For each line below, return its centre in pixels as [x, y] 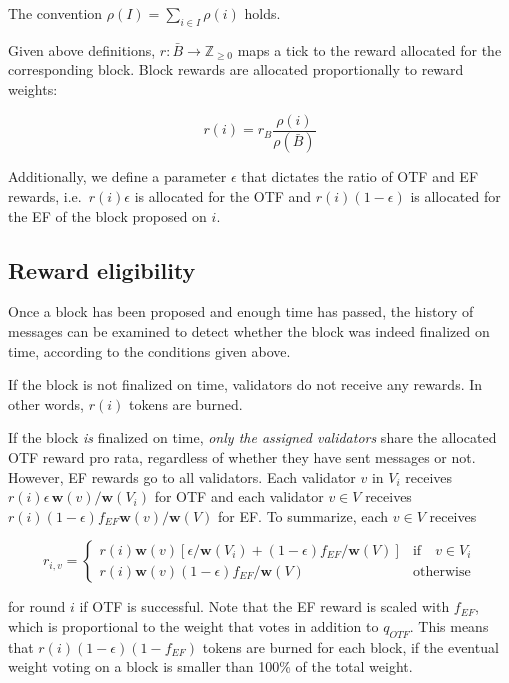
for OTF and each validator [239, 496]
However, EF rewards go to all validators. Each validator [182, 476]
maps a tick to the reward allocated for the [369, 49]
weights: [33, 88]
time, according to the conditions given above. [149, 350]
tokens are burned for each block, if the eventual [350, 646]
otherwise [441, 571]
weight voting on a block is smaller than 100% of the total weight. [210, 666]
